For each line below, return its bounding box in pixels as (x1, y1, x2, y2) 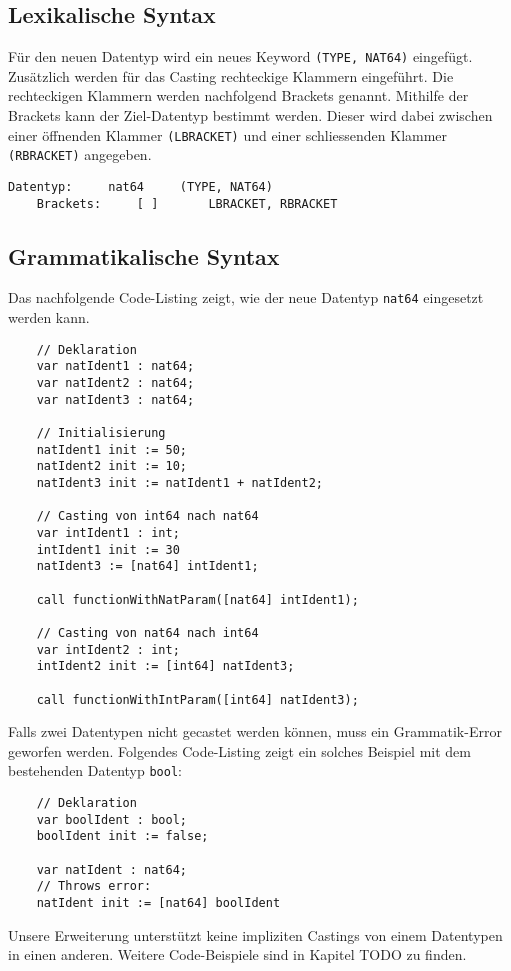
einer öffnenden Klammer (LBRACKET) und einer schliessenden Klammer (8, 124, 448, 145)
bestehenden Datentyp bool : (8, 760, 182, 781)
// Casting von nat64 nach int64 (36, 625, 259, 640)
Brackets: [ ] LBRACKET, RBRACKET (36, 196, 338, 211)
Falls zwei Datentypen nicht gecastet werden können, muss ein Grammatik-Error (8, 721, 502, 742)
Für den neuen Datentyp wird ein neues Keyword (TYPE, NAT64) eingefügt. (8, 46, 473, 67)
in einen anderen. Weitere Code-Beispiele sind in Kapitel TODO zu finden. (8, 944, 467, 965)
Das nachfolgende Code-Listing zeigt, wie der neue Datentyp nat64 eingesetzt (8, 287, 484, 308)
